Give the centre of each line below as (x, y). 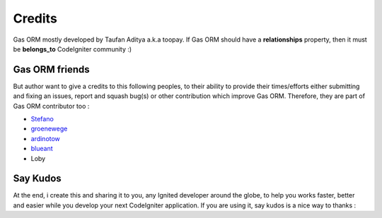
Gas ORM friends (51, 69)
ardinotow (45, 138)
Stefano (42, 119)
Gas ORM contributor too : (51, 106)
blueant (42, 149)
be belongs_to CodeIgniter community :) (73, 49)
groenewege (49, 129)
